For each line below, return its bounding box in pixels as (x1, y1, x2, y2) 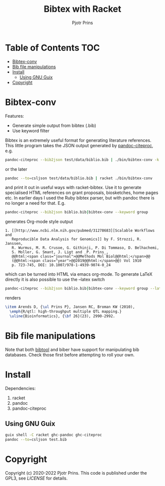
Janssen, (5, 241, 23, 246)
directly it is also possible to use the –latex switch (5, 277, 105, 283)
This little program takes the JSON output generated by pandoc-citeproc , (5, 142, 154, 148)
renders (5, 295, 21, 301)
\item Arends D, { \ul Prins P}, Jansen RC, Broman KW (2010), (5, 304, 135, 310)
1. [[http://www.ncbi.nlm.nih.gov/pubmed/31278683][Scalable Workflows (5, 228, 155, 233)
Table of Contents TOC (5, 42, 100, 53)
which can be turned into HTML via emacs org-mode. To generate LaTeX (5, 271, 153, 277)
